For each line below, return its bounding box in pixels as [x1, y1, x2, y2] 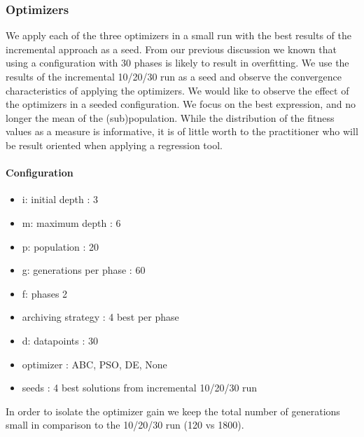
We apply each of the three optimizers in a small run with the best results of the [6, 28, 352, 43]
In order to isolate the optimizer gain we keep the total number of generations [6, 403, 340, 418]
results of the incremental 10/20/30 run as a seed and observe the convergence [6, 69, 342, 83]
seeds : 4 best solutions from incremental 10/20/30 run [22, 380, 258, 395]
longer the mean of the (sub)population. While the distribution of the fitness [6, 110, 335, 125]
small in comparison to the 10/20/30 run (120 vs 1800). [6, 417, 244, 432]
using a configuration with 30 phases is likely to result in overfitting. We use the [6, 55, 349, 70]
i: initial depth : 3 [22, 192, 98, 207]
